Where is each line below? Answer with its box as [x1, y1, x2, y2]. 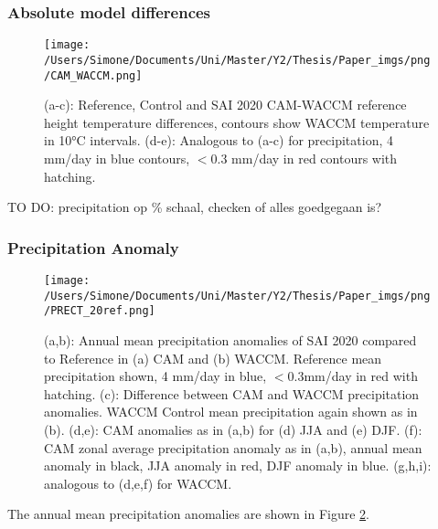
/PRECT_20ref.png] [44, 304, 155, 318]
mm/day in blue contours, [44, 148, 190, 167]
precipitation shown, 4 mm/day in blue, [44, 366, 267, 386]
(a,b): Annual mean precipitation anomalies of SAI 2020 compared [44, 330, 417, 349]
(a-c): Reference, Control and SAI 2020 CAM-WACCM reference [44, 95, 407, 114]
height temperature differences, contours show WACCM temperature [44, 112, 430, 132]
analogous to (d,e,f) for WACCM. [44, 473, 232, 492]
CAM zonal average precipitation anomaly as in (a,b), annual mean [44, 438, 422, 457]
